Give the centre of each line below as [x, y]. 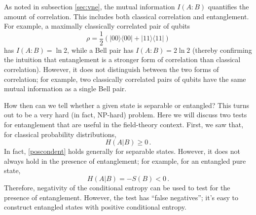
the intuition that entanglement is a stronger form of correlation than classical [122, 59]
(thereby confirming [222, 50]
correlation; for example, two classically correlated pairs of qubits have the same [125, 79]
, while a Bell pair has [100, 50]
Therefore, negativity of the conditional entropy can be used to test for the [117, 187]
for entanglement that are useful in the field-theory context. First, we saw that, [124, 124]
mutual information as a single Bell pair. [65, 89]
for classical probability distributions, [60, 134]
